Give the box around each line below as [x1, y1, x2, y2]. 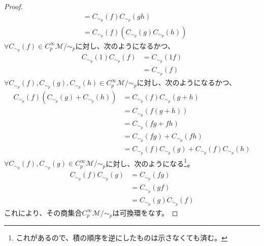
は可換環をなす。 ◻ [112, 207, 178, 218]
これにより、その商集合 [4, 207, 82, 218]
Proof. [4, 1, 23, 11]
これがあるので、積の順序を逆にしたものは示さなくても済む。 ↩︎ [16, 232, 227, 243]
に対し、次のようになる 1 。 [106, 156, 194, 168]
